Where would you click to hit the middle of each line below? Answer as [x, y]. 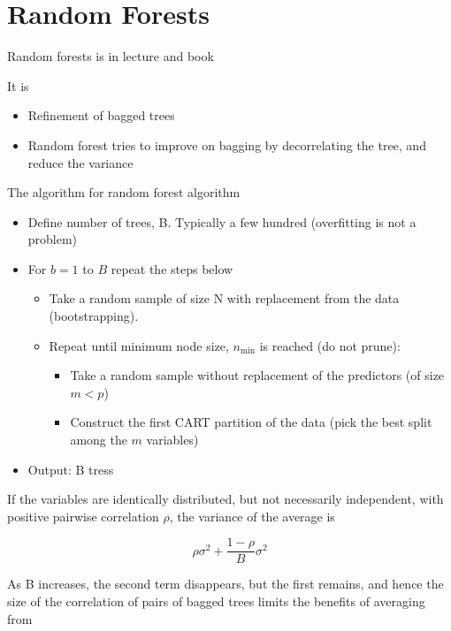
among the [99, 440]
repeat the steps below [172, 268]
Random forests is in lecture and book [111, 56]
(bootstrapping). [94, 316]
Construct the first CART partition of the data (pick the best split [251, 422]
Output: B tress [71, 469]
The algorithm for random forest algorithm [124, 192]
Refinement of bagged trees [101, 115]
